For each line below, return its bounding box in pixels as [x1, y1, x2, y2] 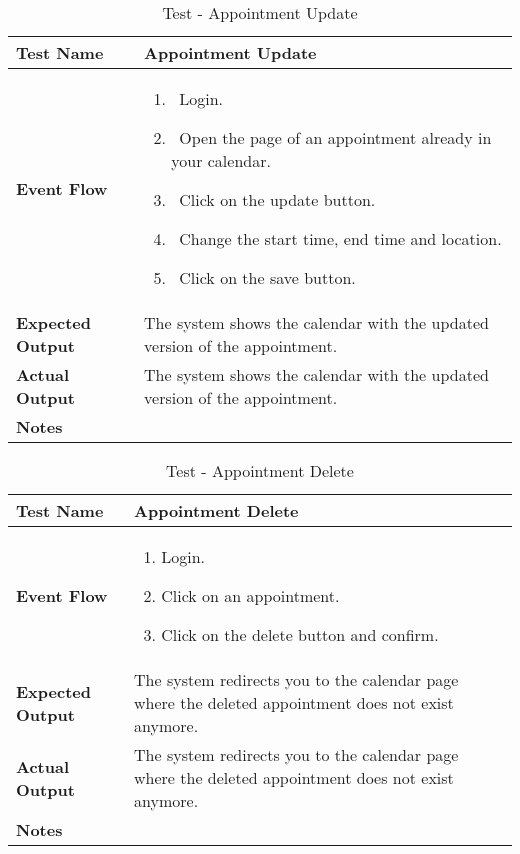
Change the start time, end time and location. [179, 227, 502, 250]
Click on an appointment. [161, 584, 340, 607]
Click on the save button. [179, 266, 356, 289]
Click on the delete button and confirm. [161, 623, 439, 646]
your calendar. [171, 149, 271, 172]
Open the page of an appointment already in [179, 126, 492, 149]
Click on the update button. [179, 188, 376, 211]
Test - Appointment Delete [166, 459, 354, 482]
